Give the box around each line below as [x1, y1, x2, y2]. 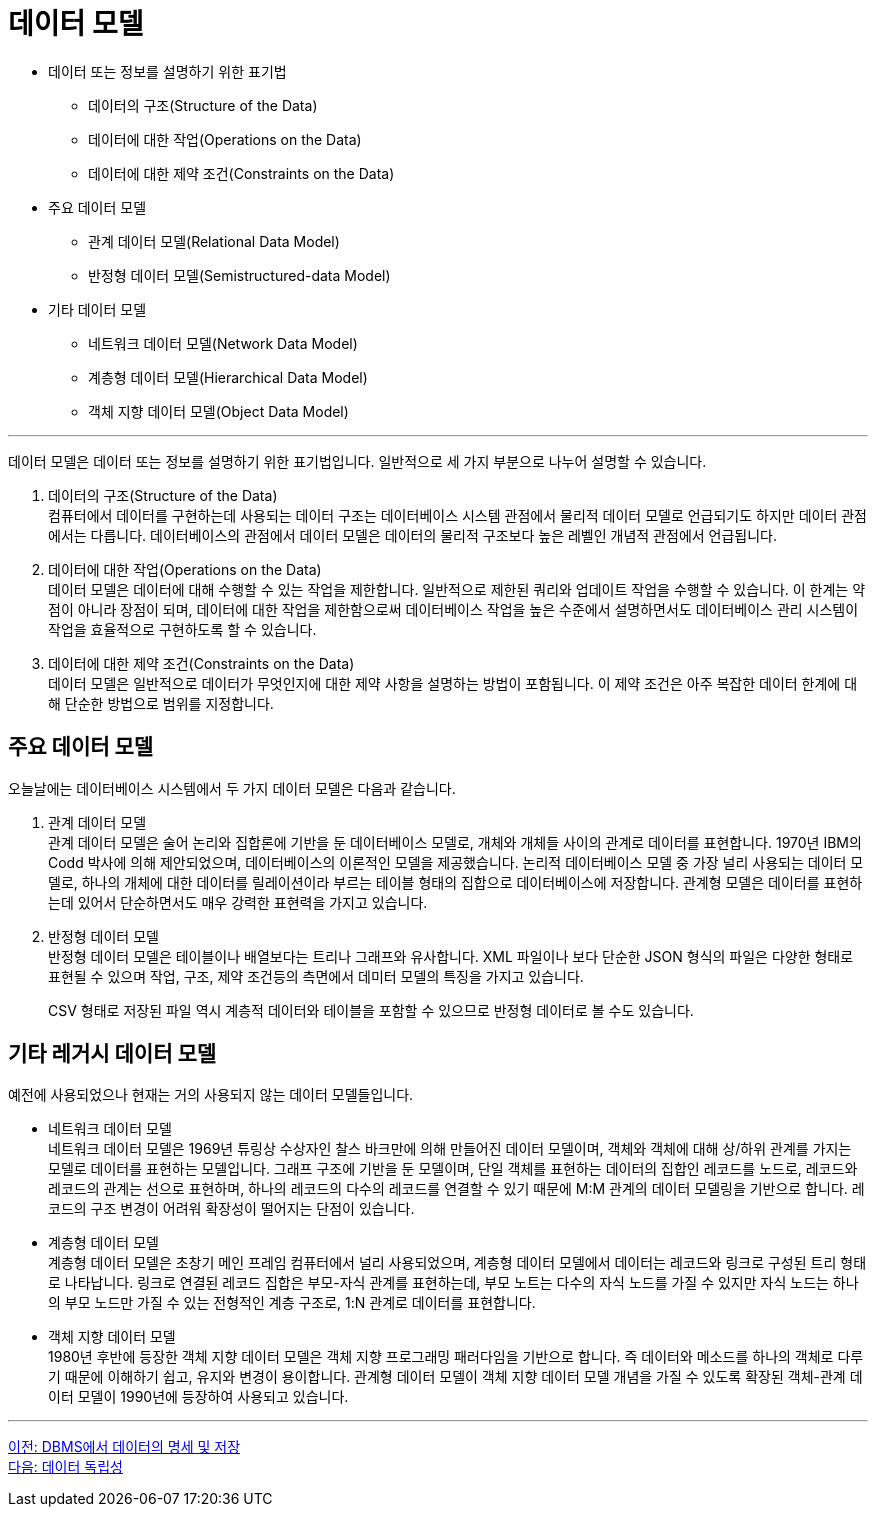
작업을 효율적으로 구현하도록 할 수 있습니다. [48, 620, 317, 638]
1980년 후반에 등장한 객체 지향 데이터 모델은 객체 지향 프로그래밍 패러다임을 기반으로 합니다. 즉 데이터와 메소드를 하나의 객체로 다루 [48, 1348, 864, 1366]
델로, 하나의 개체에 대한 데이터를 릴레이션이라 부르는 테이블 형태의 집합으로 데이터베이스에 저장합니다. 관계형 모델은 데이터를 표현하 [48, 873, 863, 891]
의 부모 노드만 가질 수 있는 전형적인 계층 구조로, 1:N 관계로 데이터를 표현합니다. [48, 1294, 536, 1312]
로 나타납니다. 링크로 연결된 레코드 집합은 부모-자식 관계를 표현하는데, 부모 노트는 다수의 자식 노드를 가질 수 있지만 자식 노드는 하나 [48, 1274, 859, 1292]
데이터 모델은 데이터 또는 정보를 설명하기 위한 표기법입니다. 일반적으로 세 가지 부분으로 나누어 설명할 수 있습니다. [8, 452, 707, 470]
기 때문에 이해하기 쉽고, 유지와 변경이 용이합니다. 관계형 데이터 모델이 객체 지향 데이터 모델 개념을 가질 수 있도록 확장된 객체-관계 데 [48, 1368, 863, 1386]
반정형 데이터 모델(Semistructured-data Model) [88, 266, 391, 284]
